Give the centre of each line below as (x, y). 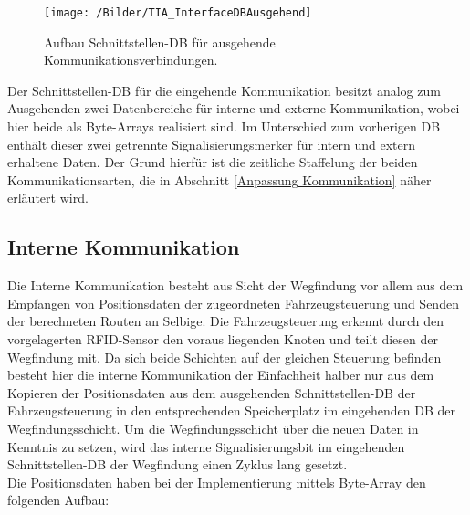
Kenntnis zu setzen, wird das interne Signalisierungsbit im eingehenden (206, 446)
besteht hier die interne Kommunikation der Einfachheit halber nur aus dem (221, 375)
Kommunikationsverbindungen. (131, 60)
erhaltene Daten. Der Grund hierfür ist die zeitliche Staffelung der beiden (213, 162)
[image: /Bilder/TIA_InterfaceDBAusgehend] (178, 13)
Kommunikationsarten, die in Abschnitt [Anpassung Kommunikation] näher (219, 179)
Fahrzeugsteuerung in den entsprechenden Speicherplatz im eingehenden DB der (231, 410)
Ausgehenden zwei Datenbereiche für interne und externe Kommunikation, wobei (234, 108)
